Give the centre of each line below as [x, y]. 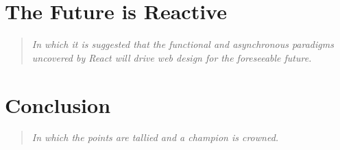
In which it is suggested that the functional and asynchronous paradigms [183, 44]
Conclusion [58, 104]
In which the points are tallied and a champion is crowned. [155, 137]
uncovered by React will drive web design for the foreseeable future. [172, 57]
